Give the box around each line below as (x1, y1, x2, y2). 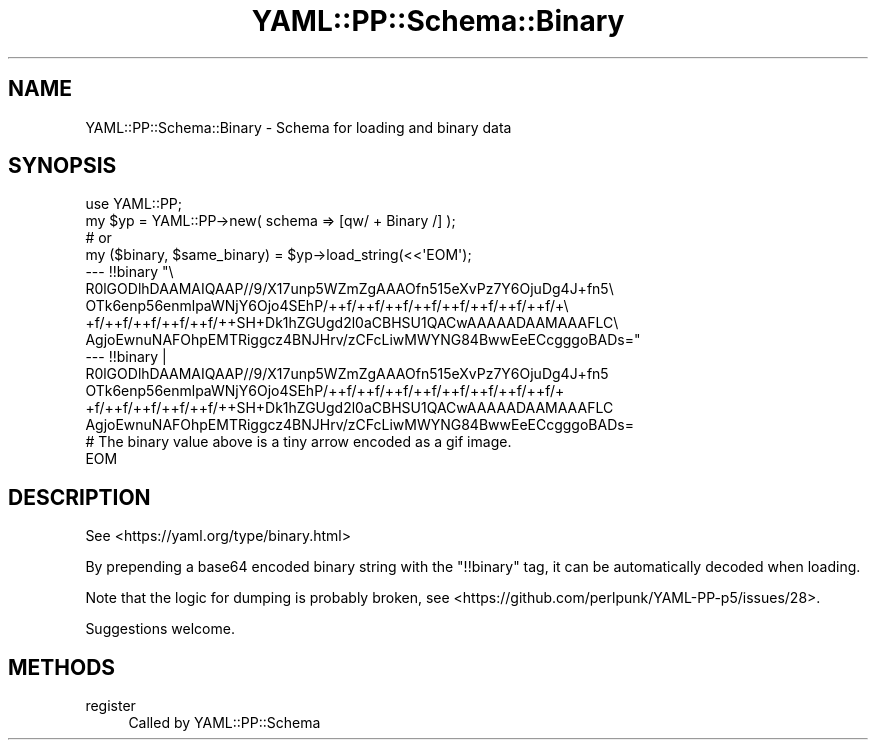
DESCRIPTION (8, 484, 151, 510)
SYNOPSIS (8, 153, 117, 179)
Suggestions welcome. (85, 620, 235, 638)
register (85, 697, 136, 715)
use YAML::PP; (85, 195, 183, 213)
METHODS (8, 654, 116, 680)
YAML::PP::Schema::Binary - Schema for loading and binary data (85, 118, 512, 136)
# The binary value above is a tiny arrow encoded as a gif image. (85, 433, 512, 451)
